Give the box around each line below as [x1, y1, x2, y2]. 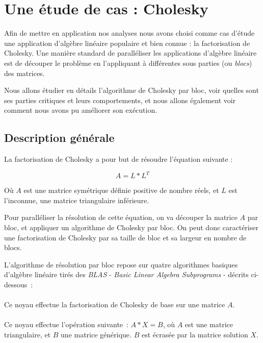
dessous [4, 279, 28, 289]
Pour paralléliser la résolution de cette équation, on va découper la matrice [4, 212, 238, 223]
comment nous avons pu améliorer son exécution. [4, 105, 157, 115]
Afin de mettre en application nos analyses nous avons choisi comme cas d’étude [4, 28, 255, 38]
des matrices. [4, 67, 45, 78]
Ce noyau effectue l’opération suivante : [4, 319, 128, 330]
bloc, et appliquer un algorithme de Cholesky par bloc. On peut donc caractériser [4, 222, 258, 232]
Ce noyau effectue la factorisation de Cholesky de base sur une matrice [4, 299, 225, 310]
